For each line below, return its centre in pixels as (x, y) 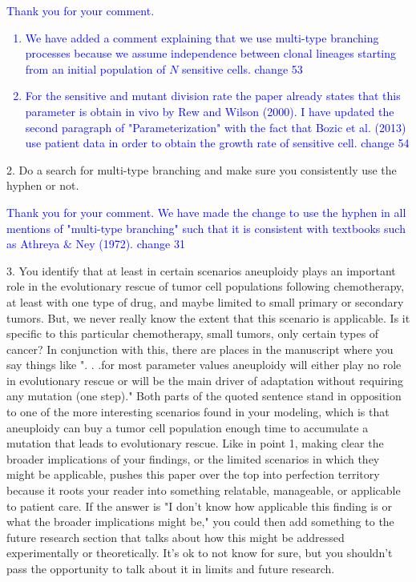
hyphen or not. (43, 185)
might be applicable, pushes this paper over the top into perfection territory (193, 474)
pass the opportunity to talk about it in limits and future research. (171, 568)
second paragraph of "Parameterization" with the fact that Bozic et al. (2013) (216, 127)
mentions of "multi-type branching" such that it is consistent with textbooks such (206, 228)
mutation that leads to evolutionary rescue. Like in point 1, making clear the (195, 443)
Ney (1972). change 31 (130, 244)
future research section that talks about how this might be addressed (176, 537)
